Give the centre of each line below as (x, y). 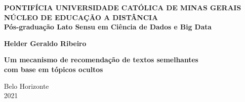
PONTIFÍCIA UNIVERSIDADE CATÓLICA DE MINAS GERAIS (122, 7)
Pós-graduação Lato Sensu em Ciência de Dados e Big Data (108, 27)
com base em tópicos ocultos (54, 69)
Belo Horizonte (26, 86)
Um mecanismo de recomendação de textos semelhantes (101, 60)
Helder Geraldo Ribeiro (45, 43)
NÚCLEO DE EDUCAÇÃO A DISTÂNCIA (81, 17)
